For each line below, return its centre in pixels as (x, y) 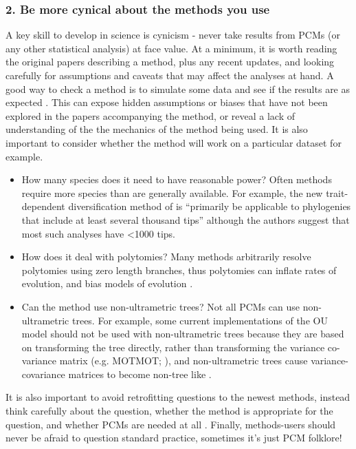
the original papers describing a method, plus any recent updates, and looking (170, 62)
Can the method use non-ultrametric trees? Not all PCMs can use (161, 306)
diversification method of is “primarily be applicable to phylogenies (210, 206)
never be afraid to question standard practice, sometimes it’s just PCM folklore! (174, 438)
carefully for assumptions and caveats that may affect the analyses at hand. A (170, 75)
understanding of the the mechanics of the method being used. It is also (157, 129)
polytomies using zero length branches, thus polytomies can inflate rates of (179, 270)
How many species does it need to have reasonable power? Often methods (177, 179)
